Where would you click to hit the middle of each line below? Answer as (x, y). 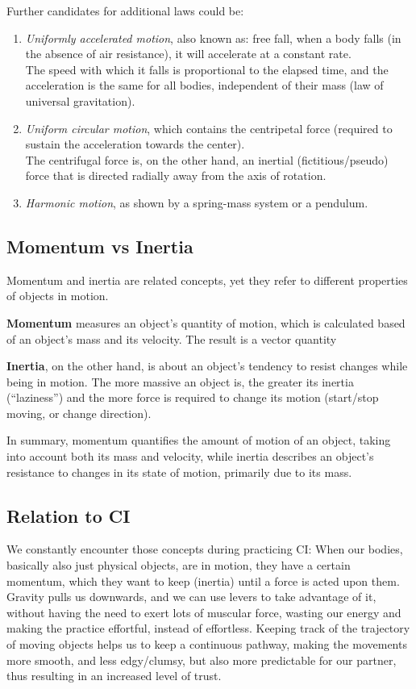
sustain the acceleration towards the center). (135, 144)
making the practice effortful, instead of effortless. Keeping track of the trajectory (208, 628)
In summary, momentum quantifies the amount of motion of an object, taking (199, 440)
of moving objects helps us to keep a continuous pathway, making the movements (207, 644)
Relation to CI (69, 515)
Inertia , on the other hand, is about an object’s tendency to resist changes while (207, 366)
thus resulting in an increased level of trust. (114, 676)
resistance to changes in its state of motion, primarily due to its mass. (179, 472)
